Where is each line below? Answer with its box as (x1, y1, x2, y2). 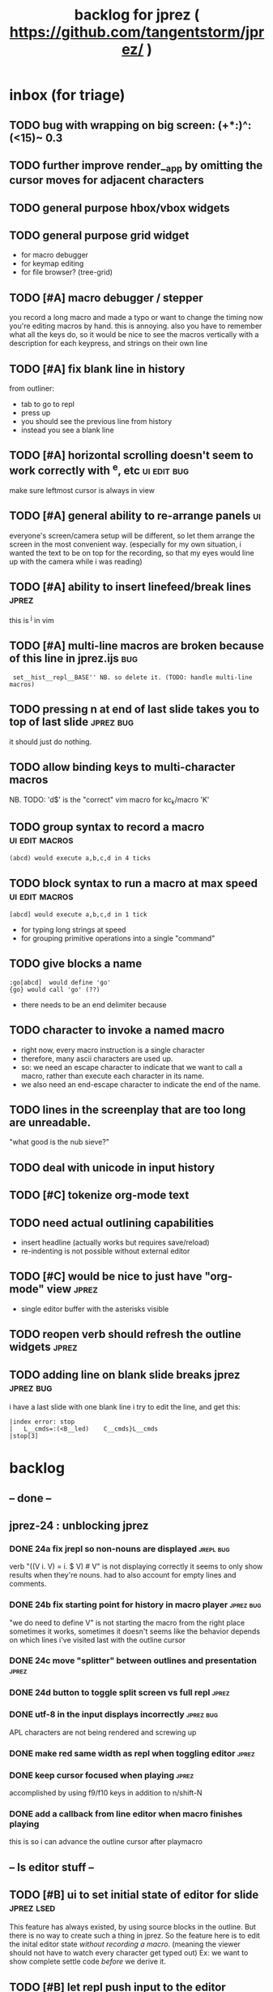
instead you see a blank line (20, 425, 114, 435)
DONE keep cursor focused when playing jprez (9, 1769, 194, 1781)
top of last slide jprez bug (9, 715, 134, 729)
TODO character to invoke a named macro (9, 1024, 225, 1037)
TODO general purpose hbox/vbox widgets (9, 201, 230, 214)
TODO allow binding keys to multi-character (9, 760, 236, 774)
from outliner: (9, 383, 55, 393)
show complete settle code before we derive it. (9, 1956, 167, 1967)
